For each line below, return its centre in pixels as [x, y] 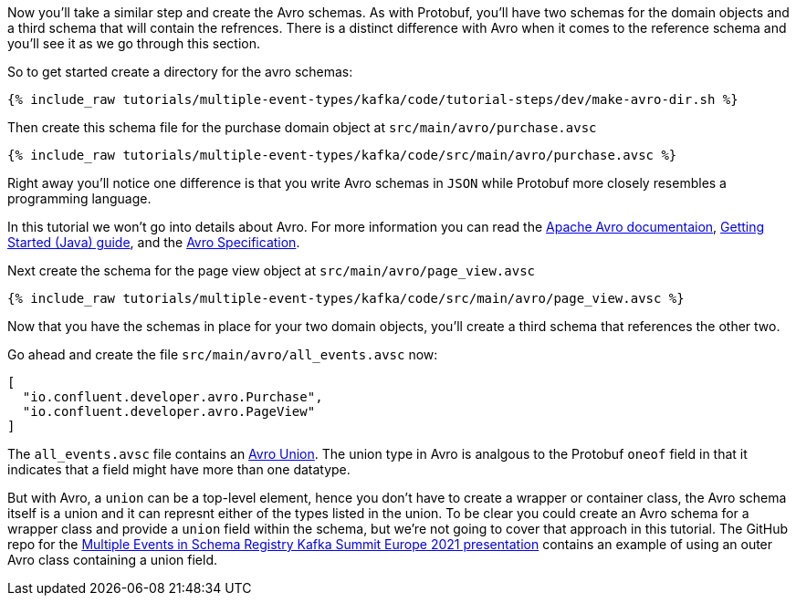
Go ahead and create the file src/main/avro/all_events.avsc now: [223, 354]
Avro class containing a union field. [113, 560]
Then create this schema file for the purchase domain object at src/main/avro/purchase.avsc [302, 127]
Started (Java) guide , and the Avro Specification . [154, 242]
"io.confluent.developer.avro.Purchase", [173, 397]
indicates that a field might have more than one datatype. [179, 469]
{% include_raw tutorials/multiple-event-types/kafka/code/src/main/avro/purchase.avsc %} [342, 155]
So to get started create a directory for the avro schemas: [180, 72]
